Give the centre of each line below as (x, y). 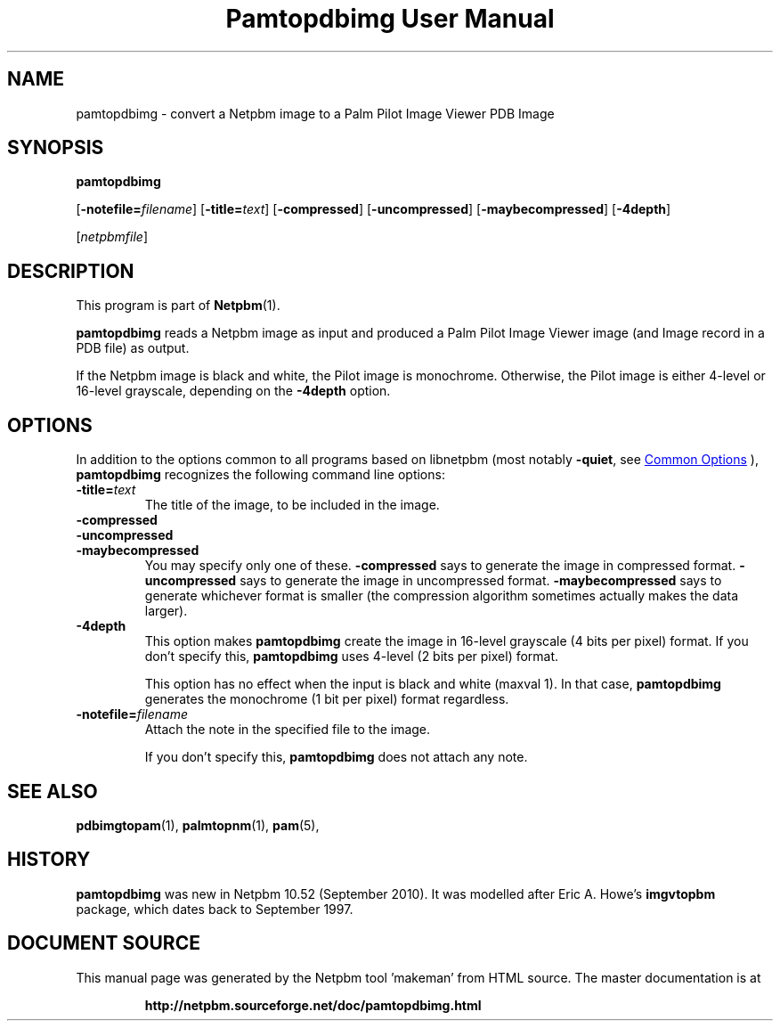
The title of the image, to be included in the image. (292, 505)
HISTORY (49, 860)
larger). (166, 611)
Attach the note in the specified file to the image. (288, 730)
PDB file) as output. (133, 348)
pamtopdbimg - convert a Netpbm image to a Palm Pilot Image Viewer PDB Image (315, 113)
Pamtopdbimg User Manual (390, 19)
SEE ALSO (53, 791)
